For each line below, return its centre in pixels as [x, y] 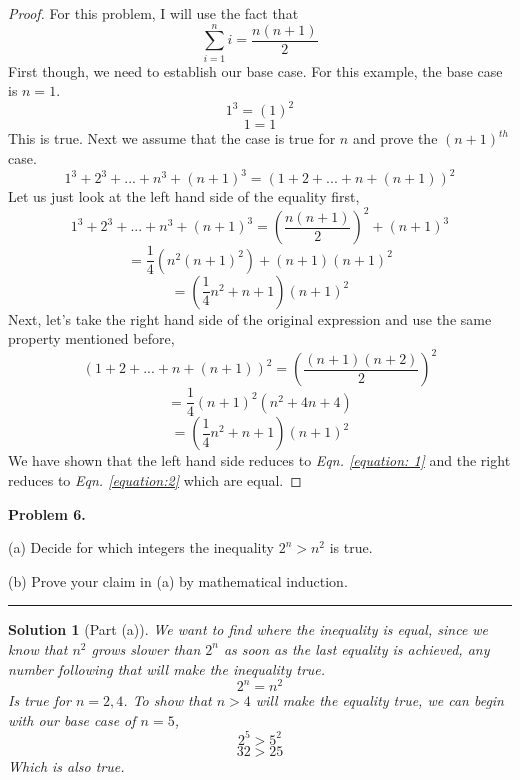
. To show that [167, 700]
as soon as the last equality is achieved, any [356, 648]
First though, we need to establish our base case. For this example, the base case [255, 70]
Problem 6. [47, 513]
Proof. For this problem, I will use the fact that [153, 13]
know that [38, 648]
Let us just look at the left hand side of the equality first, [184, 196]
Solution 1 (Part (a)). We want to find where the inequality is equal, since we [248, 629]
